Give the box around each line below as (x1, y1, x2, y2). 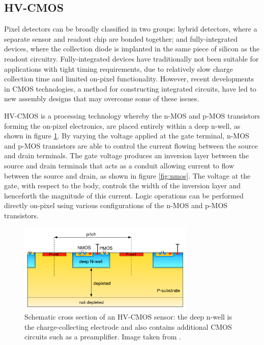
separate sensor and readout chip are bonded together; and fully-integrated (4, 33, 238, 44)
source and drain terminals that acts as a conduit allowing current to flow (4, 160, 234, 170)
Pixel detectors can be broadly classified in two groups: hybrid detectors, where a (4, 23, 257, 34)
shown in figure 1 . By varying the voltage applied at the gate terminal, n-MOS (4, 130, 249, 141)
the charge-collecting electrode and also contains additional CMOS (24, 321, 232, 332)
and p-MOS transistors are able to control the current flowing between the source (4, 140, 258, 151)
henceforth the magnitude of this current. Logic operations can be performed (4, 190, 244, 200)
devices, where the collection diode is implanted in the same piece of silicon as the (4, 43, 260, 54)
